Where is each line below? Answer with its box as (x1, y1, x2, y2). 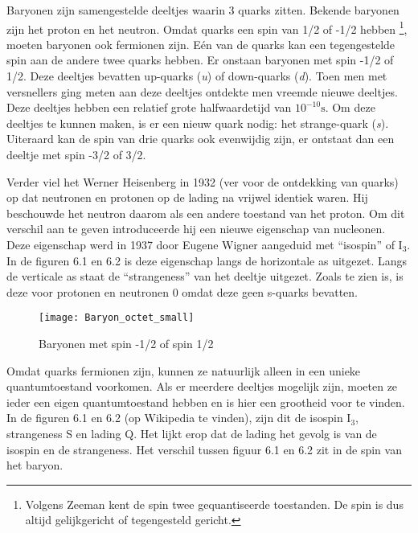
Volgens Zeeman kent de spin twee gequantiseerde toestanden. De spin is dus (25, 495, 404, 512)
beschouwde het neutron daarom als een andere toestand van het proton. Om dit (6, 204, 405, 221)
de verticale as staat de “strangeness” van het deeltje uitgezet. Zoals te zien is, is (6, 268, 404, 285)
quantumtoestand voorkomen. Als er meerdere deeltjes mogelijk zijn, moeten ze (6, 378, 398, 395)
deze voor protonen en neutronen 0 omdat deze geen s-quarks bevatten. (6, 283, 359, 300)
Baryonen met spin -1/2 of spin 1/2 (39, 335, 214, 351)
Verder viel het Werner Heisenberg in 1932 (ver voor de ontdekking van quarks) (6, 173, 399, 190)
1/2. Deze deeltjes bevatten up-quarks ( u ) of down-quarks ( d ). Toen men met (6, 68, 387, 84)
